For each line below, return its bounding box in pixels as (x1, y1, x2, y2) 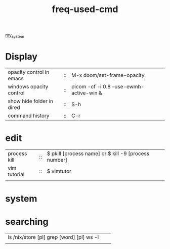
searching (5, 216, 49, 228)
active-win (71, 89, 98, 96)
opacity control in (8, 68, 50, 75)
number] (47, 156, 68, 163)
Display (5, 51, 38, 63)
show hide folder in (8, 97, 54, 105)
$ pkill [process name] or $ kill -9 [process (47, 150, 150, 157)
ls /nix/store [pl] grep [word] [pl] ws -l (8, 233, 99, 240)
